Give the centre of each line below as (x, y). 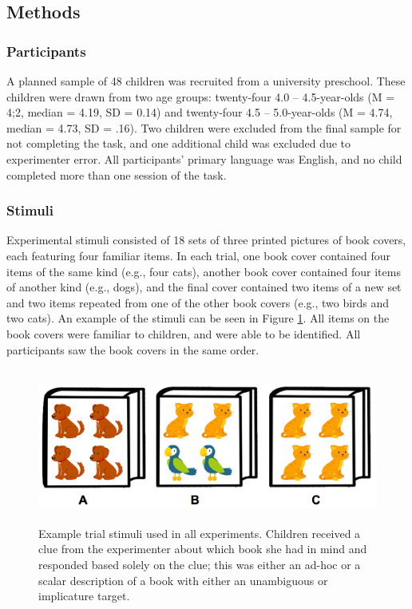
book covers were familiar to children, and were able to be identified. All (184, 333)
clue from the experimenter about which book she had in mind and (203, 549)
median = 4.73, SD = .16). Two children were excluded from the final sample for (204, 127)
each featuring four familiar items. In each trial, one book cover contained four (198, 255)
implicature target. (84, 596)
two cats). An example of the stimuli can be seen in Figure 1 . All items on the (198, 318)
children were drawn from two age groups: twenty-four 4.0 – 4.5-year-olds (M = (201, 96)
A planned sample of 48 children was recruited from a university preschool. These (206, 81)
